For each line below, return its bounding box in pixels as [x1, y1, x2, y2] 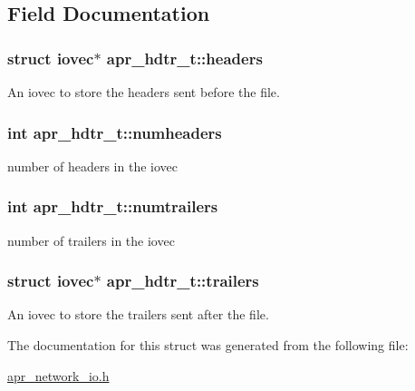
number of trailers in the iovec [7, 230, 175, 249]
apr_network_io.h [7, 366, 110, 385]
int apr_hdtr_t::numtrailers [7, 195, 218, 218]
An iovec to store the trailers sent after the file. [7, 305, 269, 324]
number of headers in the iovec [7, 156, 178, 175]
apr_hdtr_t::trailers [106, 269, 259, 292]
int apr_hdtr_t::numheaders [7, 121, 222, 143]
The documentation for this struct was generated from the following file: [7, 336, 409, 355]
